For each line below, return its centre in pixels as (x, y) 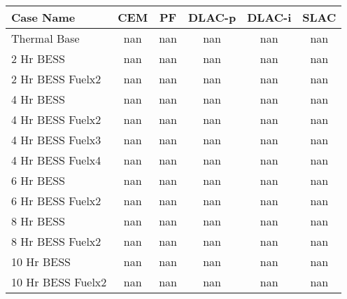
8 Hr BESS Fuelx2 (56, 241)
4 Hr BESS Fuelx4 (56, 160)
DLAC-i (269, 17)
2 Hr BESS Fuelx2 (56, 79)
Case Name (43, 17)
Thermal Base (45, 38)
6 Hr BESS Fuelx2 (56, 201)
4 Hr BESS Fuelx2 (56, 119)
